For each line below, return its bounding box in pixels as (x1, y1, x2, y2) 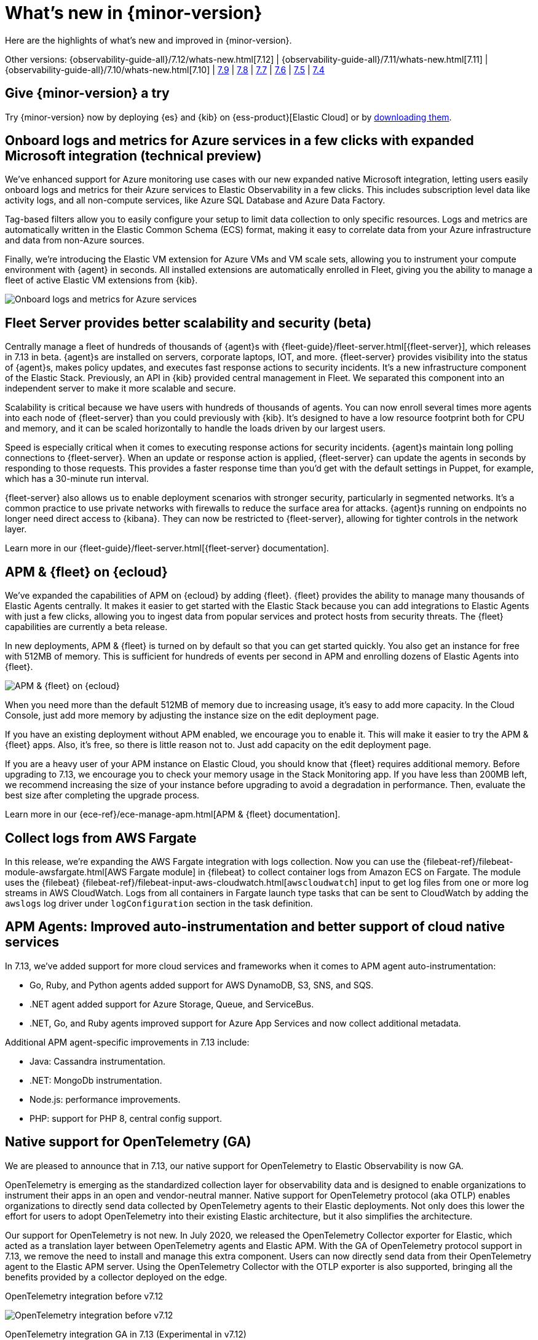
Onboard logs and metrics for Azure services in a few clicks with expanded (5, 133, 474, 149)
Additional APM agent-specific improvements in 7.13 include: (5, 1036, 250, 1047)
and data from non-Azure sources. (5, 235, 144, 246)
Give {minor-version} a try (5, 85, 170, 101)
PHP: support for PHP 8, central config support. (30, 1113, 222, 1124)
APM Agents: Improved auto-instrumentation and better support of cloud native (5, 919, 505, 935)
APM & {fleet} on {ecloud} (5, 564, 168, 580)
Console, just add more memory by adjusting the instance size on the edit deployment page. (5, 710, 379, 721)
